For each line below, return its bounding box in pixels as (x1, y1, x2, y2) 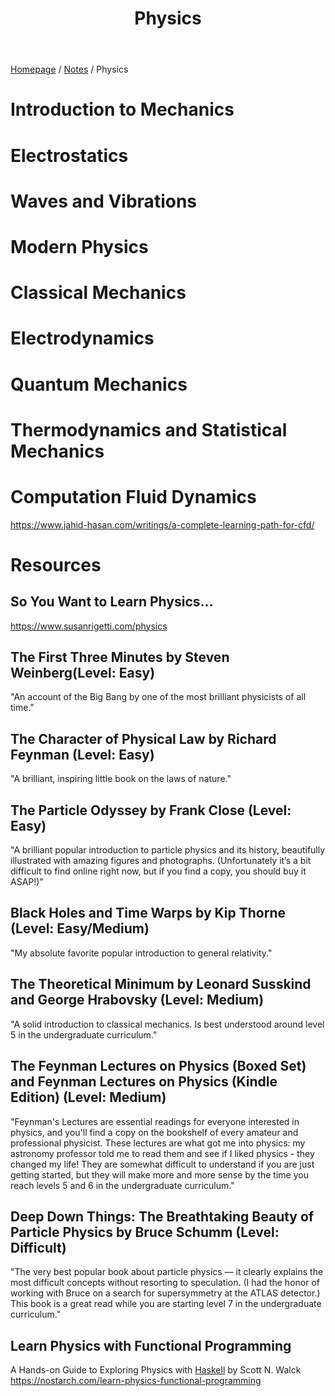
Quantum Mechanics (10, 373, 188, 396)
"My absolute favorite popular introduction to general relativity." (10, 947, 273, 959)
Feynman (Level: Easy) (10, 746, 155, 763)
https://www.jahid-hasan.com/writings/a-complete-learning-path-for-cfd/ (10, 518, 315, 531)
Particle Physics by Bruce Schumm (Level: (10, 1223, 280, 1241)
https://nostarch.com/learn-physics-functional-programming (10, 1375, 262, 1387)
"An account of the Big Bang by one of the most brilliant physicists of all (10, 691, 307, 703)
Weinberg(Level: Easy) (10, 665, 156, 682)
